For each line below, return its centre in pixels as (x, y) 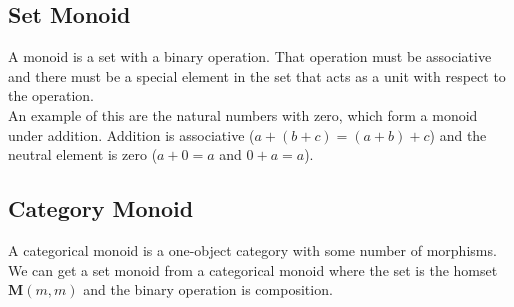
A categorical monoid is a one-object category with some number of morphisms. (252, 249)
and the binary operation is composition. (208, 289)
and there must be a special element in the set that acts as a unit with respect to (257, 75)
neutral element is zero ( (83, 154)
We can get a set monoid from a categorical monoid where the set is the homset (253, 269)
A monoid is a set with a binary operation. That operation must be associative (250, 56)
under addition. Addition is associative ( (131, 134)
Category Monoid (101, 208)
